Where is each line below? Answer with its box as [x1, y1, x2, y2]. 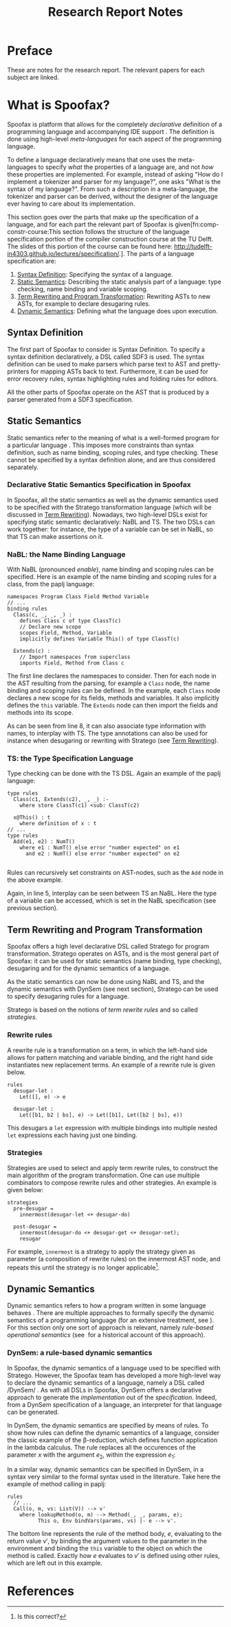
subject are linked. [7, 73, 60, 81]
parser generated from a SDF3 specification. [7, 395, 134, 404]
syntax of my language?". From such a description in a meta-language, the [7, 184, 219, 193]
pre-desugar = [13, 1205, 54, 1212]
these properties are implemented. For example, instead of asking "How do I [7, 170, 223, 178]
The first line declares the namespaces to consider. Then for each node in [7, 672, 217, 680]
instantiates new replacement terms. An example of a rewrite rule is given [7, 1061, 215, 1069]
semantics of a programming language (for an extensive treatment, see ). [7, 1316, 214, 1325]
